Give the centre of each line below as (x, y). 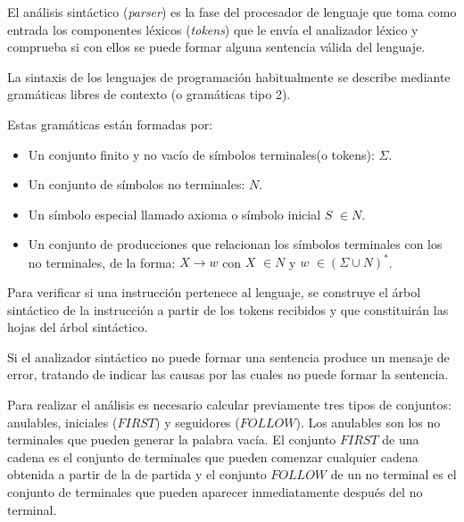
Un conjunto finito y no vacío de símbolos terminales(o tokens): (201, 154)
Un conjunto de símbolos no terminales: (137, 184)
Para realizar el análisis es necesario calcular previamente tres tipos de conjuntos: (229, 404)
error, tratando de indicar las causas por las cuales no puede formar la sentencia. (228, 374)
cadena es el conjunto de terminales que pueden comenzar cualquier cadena (213, 456)
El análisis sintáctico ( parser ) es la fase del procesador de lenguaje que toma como (232, 12)
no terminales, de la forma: (102, 262)
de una (401, 439)
